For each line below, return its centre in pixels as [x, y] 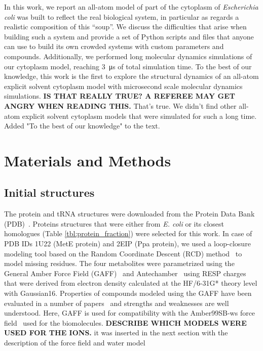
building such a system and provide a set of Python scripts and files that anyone [129, 36]
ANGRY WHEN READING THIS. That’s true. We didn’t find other [120, 105]
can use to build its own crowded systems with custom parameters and [114, 46]
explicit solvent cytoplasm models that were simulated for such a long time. [139, 116]
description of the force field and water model [75, 343]
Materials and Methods [88, 160]
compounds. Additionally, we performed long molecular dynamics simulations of [128, 56]
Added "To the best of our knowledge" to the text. [82, 126]
